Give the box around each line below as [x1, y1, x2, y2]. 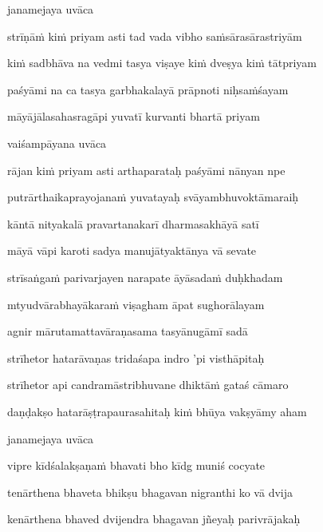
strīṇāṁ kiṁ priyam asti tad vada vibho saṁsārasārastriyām [7, 27, 302, 44]
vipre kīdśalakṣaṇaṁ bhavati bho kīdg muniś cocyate [7, 457, 266, 474]
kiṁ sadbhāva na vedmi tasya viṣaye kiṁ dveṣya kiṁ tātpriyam [7, 54, 317, 71]
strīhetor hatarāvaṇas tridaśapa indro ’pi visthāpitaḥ [7, 349, 265, 366]
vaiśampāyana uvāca [7, 134, 107, 151]
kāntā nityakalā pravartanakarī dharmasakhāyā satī [7, 215, 259, 232]
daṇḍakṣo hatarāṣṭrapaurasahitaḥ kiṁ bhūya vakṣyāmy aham [7, 403, 307, 419]
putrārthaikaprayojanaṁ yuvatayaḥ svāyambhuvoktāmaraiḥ [7, 189, 299, 205]
